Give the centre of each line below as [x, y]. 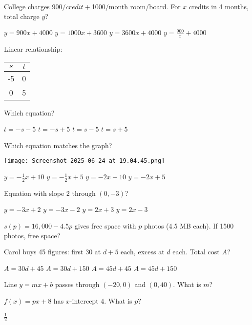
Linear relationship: [33, 49]
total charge [22, 16]
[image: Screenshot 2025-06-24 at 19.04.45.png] [84, 161]
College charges [27, 6]
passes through [77, 284]
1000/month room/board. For [136, 6]
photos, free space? [32, 235]
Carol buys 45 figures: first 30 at [52, 252]
